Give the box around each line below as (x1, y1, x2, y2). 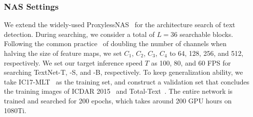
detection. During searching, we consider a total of (4, 29, 155, 39)
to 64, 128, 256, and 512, (169, 48, 244, 58)
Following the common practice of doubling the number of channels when (4, 38, 227, 49)
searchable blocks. (179, 29, 233, 39)
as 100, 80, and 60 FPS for (151, 57, 231, 67)
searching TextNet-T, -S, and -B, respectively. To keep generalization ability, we (4, 67, 243, 77)
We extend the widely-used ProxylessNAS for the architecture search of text (4, 19, 235, 30)
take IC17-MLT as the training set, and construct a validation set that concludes (4, 76, 250, 86)
